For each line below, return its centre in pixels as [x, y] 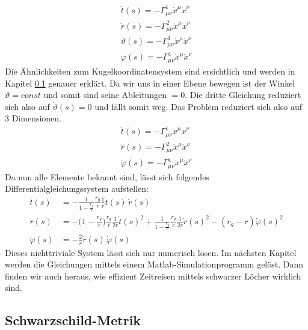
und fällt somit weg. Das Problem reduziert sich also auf [199, 106]
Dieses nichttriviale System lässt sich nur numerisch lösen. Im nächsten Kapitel [151, 252]
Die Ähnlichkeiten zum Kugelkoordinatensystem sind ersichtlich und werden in [150, 71]
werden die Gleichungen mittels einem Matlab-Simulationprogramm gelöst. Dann [154, 264]
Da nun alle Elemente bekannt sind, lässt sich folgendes [107, 176]
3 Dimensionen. [33, 118]
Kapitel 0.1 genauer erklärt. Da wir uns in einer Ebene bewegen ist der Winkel [150, 83]
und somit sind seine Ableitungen [105, 95]
